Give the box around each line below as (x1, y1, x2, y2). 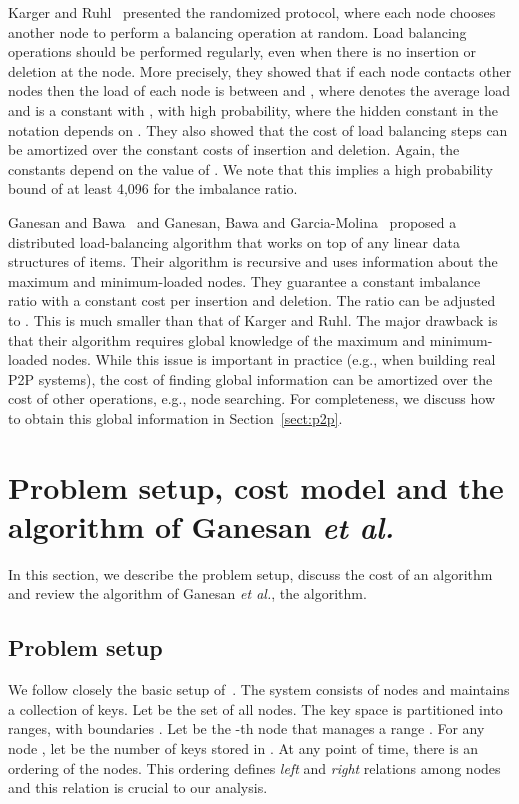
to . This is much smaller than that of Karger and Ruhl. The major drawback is (8, 309, 498, 330)
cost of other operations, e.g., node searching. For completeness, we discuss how (8, 388, 496, 409)
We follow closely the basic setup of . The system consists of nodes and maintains (8, 679, 510, 700)
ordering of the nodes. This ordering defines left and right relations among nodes (8, 757, 501, 778)
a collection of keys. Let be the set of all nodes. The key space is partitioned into (8, 698, 503, 719)
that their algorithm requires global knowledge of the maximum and (8, 329, 426, 350)
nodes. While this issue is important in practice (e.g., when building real (52, 349, 496, 370)
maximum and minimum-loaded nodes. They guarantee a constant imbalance (8, 270, 481, 291)
